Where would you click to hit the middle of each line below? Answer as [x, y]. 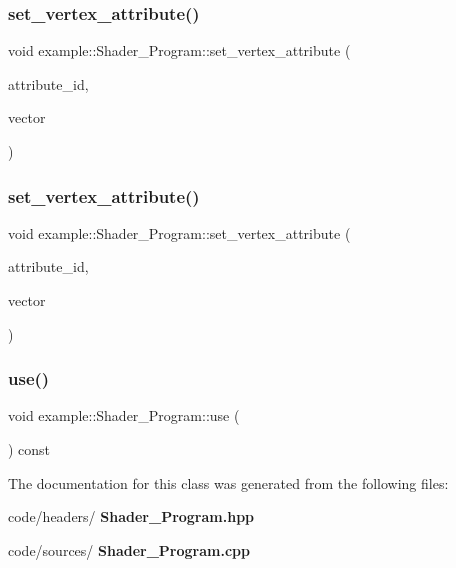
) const [29, 449]
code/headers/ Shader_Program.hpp [131, 516]
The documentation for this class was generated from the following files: [228, 482]
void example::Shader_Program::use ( [124, 415]
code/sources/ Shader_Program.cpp [129, 549]
